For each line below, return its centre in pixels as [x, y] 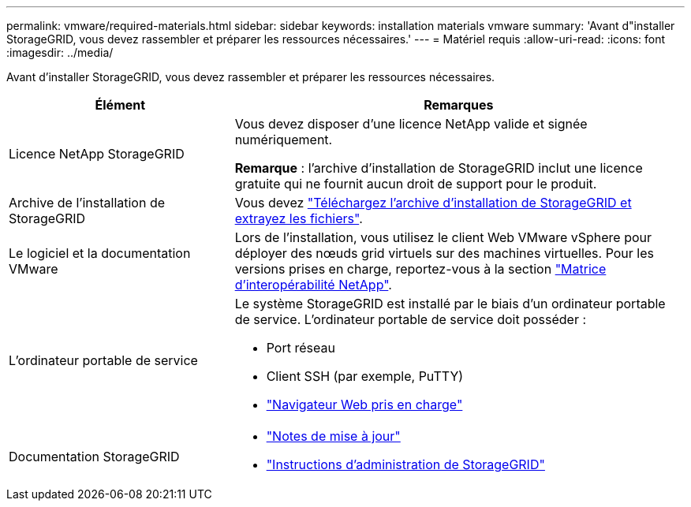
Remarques [459, 105]
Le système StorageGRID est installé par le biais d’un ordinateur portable [450, 304]
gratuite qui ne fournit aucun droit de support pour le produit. [416, 184]
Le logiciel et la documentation [100, 253]
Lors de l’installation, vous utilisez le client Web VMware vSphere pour [443, 237]
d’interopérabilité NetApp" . [313, 285]
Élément [120, 105]
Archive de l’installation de [87, 203]
